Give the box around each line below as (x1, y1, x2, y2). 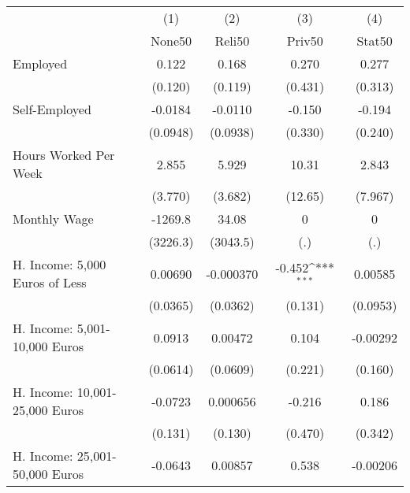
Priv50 (286, 32, 323, 50)
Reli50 (214, 32, 250, 50)
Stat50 (356, 32, 393, 50)
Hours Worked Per (13, 146, 115, 164)
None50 (151, 32, 192, 50)
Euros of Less (13, 273, 87, 291)
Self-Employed (13, 100, 91, 118)
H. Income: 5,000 (13, 255, 106, 273)
